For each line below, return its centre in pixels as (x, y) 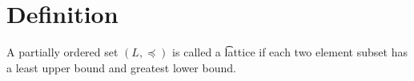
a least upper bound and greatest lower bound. (121, 67)
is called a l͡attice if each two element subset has (290, 52)
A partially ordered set (62, 52)
